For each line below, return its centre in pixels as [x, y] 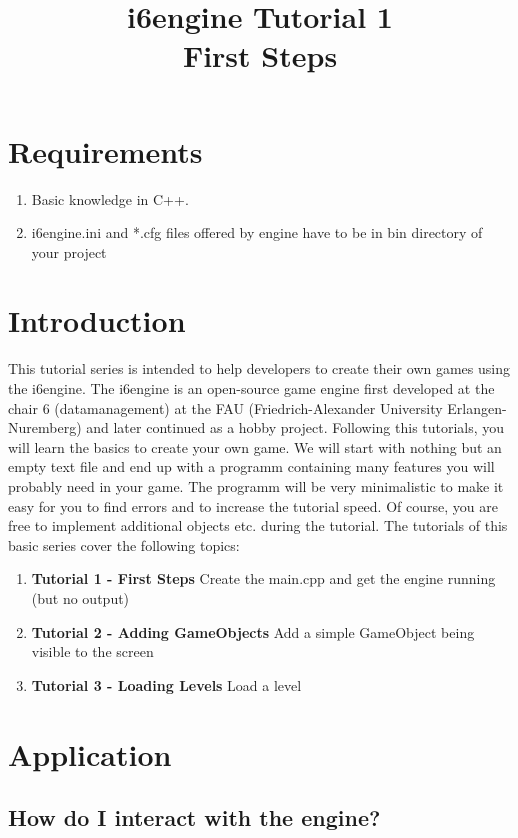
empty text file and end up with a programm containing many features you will [251, 466]
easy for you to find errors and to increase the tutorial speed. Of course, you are [253, 505]
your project [69, 251]
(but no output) [80, 597]
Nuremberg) [45, 427]
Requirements [105, 150]
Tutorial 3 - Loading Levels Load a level [166, 684]
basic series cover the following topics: [124, 544]
